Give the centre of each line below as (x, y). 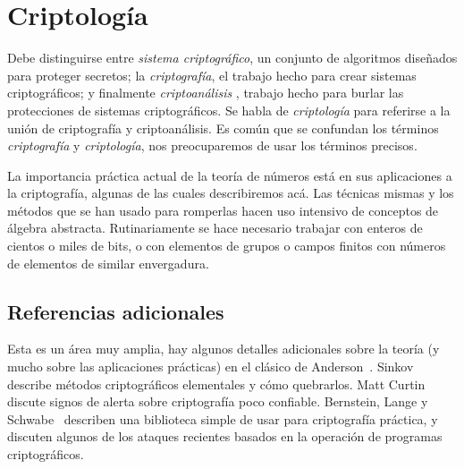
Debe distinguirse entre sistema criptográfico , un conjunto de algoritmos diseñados (232, 58)
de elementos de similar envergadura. (108, 263)
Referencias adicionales (116, 311)
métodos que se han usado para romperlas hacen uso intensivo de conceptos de (223, 210)
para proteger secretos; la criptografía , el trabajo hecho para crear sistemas (212, 75)
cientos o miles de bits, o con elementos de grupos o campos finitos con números (227, 246)
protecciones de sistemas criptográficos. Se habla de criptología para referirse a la (229, 110)
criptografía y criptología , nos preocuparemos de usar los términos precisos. (212, 145)
